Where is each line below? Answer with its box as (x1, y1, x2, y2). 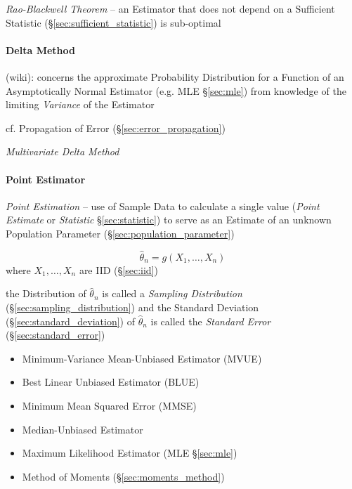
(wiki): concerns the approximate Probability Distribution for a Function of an (6, 69, 344, 84)
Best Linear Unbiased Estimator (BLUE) (22, 374, 200, 389)
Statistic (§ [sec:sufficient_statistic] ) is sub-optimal (6, 15, 221, 30)
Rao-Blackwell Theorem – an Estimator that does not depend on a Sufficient (6, 1, 335, 15)
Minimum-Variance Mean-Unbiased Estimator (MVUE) (22, 351, 262, 365)
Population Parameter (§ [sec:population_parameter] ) (6, 226, 235, 240)
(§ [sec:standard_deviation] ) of (6, 313, 135, 328)
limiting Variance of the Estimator (6, 97, 155, 112)
